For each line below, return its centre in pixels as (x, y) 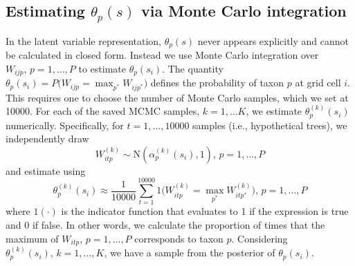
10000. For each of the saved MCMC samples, (103, 111)
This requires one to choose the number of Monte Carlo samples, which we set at (177, 97)
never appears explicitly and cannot (273, 40)
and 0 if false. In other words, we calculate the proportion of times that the (165, 225)
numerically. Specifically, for (65, 125)
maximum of (32, 238)
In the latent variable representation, (83, 40)
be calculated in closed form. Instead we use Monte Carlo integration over (162, 55)
